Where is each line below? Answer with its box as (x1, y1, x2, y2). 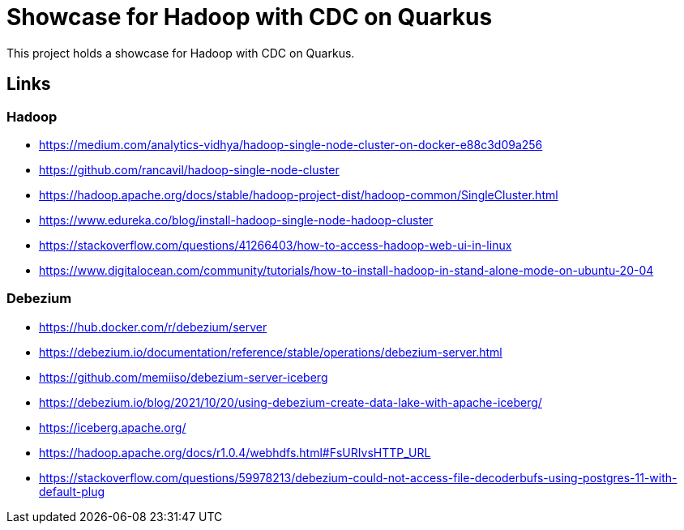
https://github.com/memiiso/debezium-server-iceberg (39, 370, 328, 384)
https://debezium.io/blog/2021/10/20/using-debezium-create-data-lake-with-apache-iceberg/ (39, 395, 542, 409)
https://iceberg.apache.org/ (39, 420, 186, 434)
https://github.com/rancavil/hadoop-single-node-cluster (39, 162, 340, 177)
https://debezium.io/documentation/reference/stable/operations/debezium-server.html (39, 344, 502, 359)
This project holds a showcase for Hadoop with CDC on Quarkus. (6, 45, 355, 60)
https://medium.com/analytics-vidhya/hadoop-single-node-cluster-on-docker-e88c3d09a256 (39, 137, 543, 152)
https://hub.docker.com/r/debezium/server (39, 319, 267, 334)
